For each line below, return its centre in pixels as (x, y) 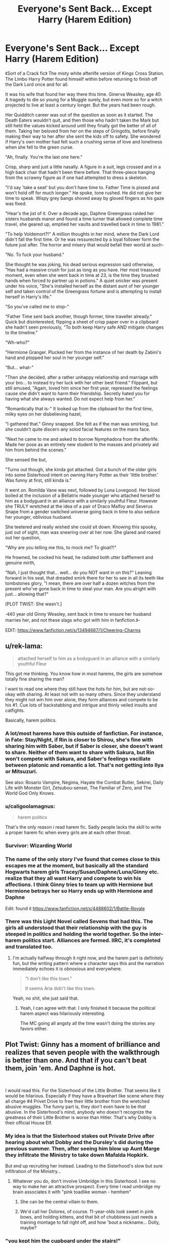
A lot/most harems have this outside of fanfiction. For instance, (84, 733)
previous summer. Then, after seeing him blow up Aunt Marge (82, 1148)
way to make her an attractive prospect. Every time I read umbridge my (86, 1186)
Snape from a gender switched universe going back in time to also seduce (82, 511)
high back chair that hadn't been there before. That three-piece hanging (80, 172)
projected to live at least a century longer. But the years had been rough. (80, 105)
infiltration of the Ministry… (33, 1171)
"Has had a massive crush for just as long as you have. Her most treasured (83, 270)
